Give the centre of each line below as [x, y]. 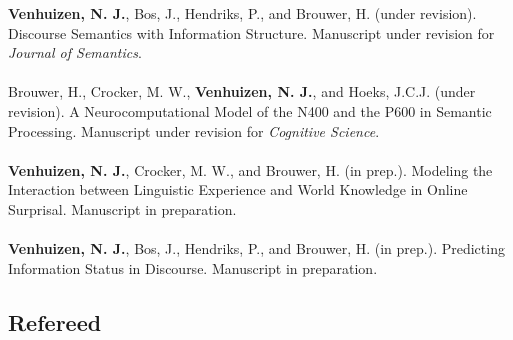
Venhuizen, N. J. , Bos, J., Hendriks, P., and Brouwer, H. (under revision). [242, 13]
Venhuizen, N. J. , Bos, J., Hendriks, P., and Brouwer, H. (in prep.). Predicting [256, 248]
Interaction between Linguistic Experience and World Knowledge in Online [238, 189]
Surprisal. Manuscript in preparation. [122, 208]
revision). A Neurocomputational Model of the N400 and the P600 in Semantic [250, 110]
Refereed [55, 321]
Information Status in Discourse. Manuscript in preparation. [193, 267]
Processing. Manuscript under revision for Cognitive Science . [194, 130]
